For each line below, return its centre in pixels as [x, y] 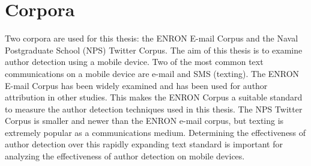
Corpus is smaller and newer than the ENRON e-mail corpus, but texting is [144, 121]
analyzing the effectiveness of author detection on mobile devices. [125, 156]
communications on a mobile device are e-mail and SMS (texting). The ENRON [152, 73]
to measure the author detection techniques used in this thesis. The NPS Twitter [154, 109]
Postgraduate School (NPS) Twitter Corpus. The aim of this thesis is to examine [154, 50]
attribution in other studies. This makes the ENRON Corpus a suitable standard [154, 97]
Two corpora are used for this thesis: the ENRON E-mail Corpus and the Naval [152, 38]
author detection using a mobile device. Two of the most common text [134, 62]
